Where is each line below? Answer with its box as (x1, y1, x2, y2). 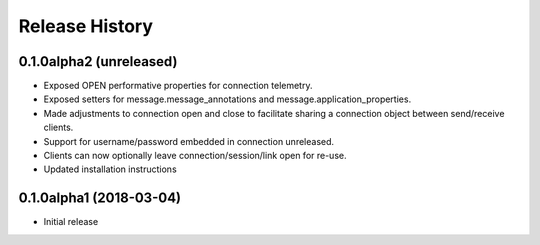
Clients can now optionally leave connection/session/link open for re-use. (43, 150, 347, 162)
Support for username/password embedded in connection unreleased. (43, 135, 335, 147)
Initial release (43, 216, 99, 228)
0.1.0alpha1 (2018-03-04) (18, 190, 182, 207)
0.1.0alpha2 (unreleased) (18, 53, 178, 70)
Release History (18, 15, 154, 37)
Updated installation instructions (43, 163, 177, 175)
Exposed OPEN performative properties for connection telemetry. (43, 80, 313, 92)
